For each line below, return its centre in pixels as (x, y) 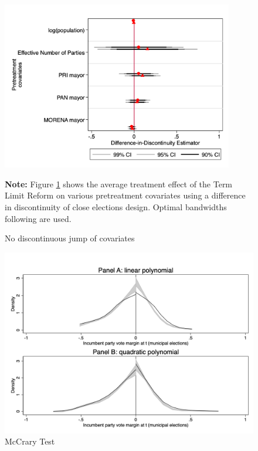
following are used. (38, 218)
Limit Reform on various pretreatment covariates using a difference (125, 195)
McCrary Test (30, 441)
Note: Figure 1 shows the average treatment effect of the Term (119, 184)
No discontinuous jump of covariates (70, 238)
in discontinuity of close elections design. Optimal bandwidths (116, 207)
